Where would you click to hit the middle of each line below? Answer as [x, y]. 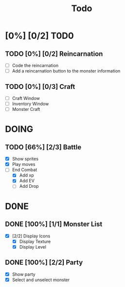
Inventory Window [30, 104]
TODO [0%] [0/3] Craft [40, 86]
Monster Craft [26, 109]
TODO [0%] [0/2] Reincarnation [54, 54]
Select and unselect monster [41, 280]
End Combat [25, 170]
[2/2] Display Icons [31, 236]
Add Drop [29, 186]
